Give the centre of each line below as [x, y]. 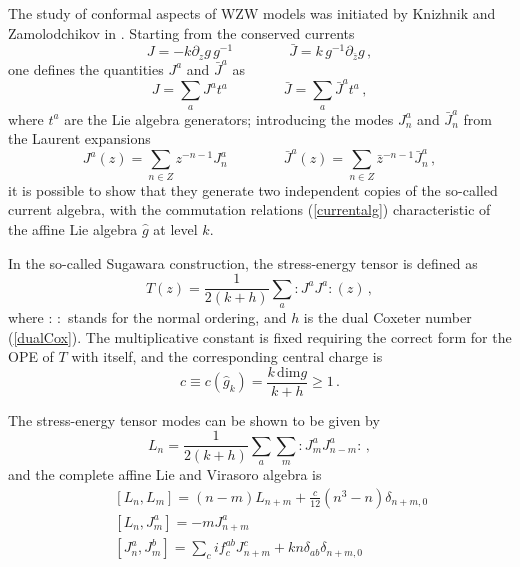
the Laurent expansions [79, 138]
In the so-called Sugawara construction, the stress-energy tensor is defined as [243, 262]
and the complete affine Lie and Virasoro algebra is [165, 474]
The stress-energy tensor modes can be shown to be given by [194, 419]
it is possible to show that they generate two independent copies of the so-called [253, 189]
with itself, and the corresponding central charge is [227, 356]
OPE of [31, 356]
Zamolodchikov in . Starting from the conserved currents [181, 32]
